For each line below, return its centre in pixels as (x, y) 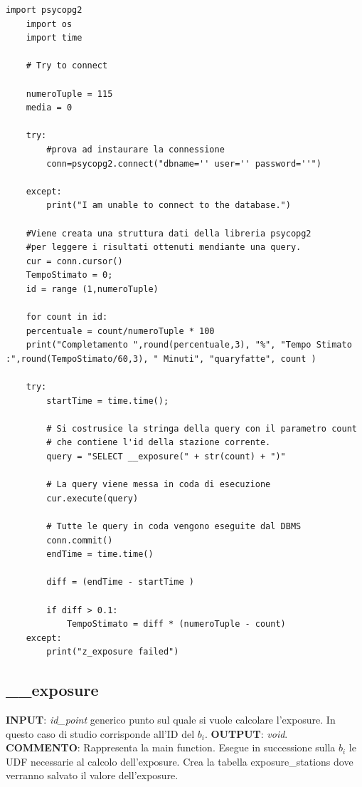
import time (54, 38)
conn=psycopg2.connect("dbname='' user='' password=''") (184, 163)
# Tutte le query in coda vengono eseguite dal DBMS (174, 526)
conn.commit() (80, 540)
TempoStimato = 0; (69, 275)
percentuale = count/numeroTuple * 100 (120, 331)
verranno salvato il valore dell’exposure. (92, 775)
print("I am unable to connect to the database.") (169, 205)
